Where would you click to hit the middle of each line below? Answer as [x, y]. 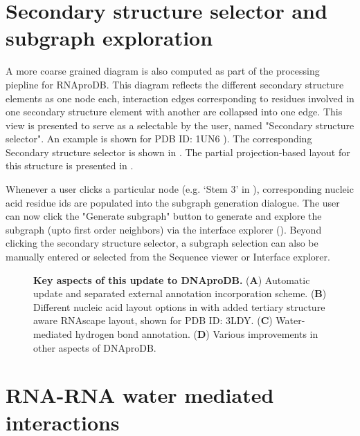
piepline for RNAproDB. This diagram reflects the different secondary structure [175, 84]
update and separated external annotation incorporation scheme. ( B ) [180, 293]
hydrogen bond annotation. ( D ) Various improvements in [197, 334]
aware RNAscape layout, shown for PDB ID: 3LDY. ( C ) [153, 320]
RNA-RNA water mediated [140, 395]
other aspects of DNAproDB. [95, 347]
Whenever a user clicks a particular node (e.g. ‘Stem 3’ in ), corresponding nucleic [180, 189]
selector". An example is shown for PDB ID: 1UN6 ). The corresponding [159, 139]
